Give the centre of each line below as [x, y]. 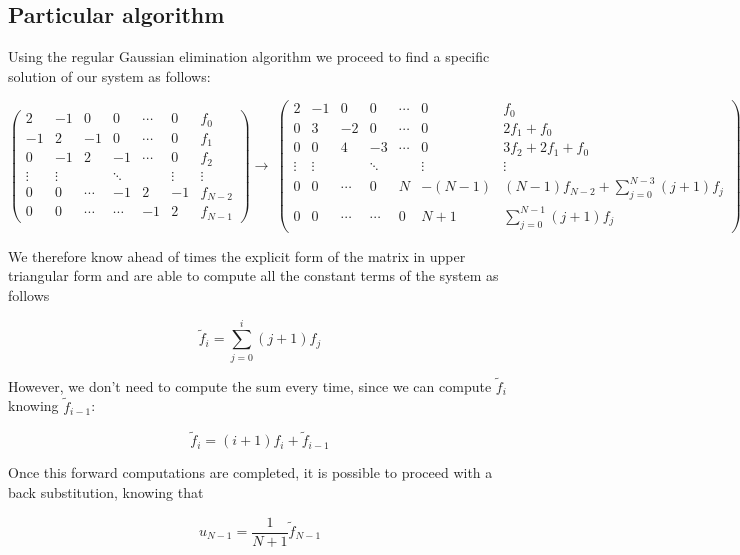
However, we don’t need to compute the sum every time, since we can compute [250, 385]
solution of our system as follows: [109, 75]
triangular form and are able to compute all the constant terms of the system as [253, 275]
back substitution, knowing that [106, 491]
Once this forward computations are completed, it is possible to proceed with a [250, 472]
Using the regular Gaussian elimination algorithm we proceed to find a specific [249, 56]
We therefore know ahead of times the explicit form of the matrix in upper [237, 255]
